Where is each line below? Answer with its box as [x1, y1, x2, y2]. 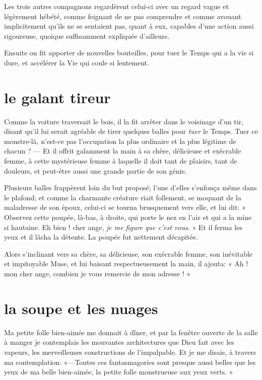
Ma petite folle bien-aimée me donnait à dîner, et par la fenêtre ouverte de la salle [4, 327, 258, 337]
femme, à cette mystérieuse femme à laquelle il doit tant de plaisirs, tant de [4, 156, 237, 166]
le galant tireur [4, 87, 111, 107]
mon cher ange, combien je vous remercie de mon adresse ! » [4, 268, 191, 278]
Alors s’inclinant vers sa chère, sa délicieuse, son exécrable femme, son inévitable [4, 248, 253, 259]
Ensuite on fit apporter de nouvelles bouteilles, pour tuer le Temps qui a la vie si [4, 47, 254, 58]
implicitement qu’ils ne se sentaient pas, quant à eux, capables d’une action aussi [4, 21, 254, 31]
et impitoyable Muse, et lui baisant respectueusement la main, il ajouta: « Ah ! [4, 258, 248, 269]
